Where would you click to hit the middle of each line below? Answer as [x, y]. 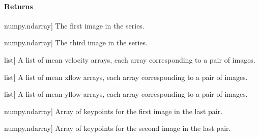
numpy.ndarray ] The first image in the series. [74, 25]
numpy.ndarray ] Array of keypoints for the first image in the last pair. [113, 111]
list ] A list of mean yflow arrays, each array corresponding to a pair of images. [126, 94]
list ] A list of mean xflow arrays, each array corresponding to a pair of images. [126, 77]
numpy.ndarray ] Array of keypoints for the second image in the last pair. [118, 128]
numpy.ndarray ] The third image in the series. [76, 43]
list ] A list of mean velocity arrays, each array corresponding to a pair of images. [130, 59]
